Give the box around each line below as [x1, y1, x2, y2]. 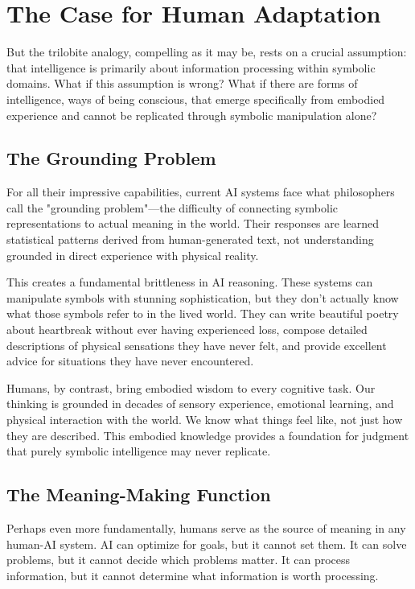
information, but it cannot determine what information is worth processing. [6, 566, 379, 583]
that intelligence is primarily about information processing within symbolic [6, 59, 376, 76]
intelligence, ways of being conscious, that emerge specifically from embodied [6, 90, 385, 107]
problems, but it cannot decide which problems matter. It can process [6, 551, 351, 568]
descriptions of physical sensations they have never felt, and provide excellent [6, 336, 387, 353]
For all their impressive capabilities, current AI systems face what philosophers [6, 183, 395, 200]
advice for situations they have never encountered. [6, 352, 254, 369]
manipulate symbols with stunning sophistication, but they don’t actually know [6, 289, 399, 306]
